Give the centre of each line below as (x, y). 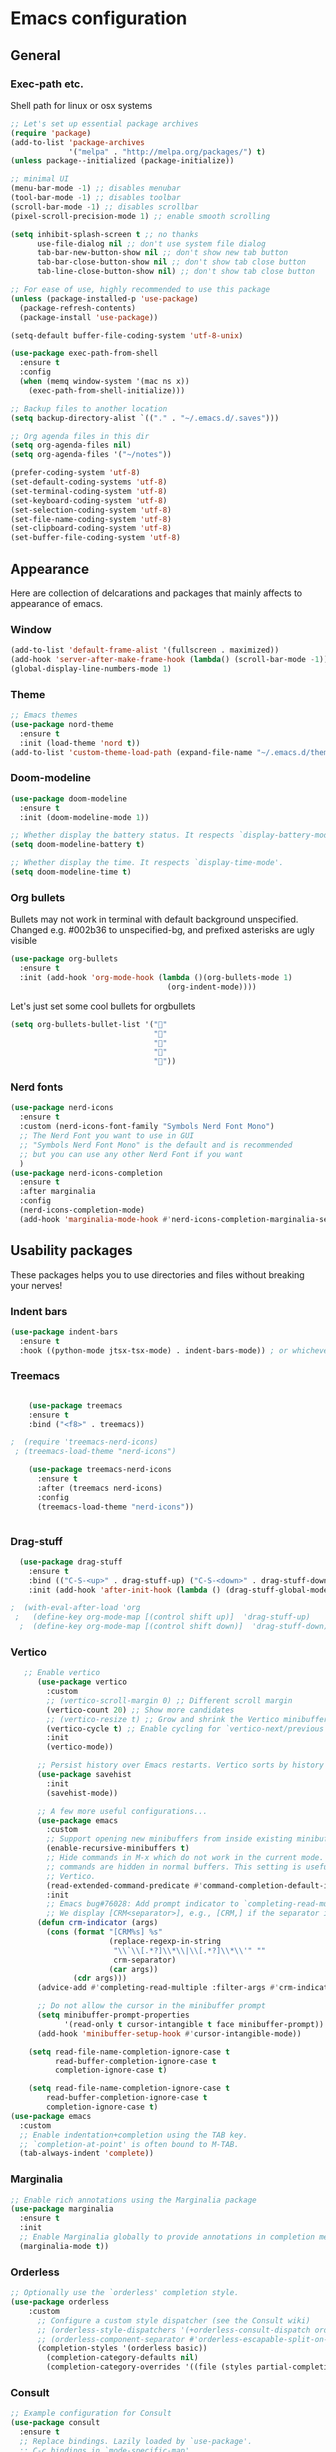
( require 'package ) (51, 133)
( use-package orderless (60, 2302)
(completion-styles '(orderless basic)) (122, 2348)
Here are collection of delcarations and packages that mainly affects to (156, 593)
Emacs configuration (99, 18)
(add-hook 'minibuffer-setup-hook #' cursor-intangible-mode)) (169, 2033)
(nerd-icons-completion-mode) (82, 1210)
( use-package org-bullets (64, 959)
